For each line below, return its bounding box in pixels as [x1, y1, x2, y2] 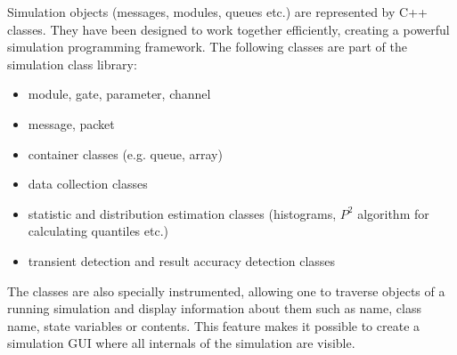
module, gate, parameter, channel [28, 85, 211, 103]
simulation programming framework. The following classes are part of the [7, 37, 407, 56]
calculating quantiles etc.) [28, 222, 168, 240]
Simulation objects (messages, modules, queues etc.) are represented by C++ [7, 3, 428, 20]
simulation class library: [7, 54, 137, 73]
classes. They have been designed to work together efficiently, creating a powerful [7, 20, 450, 38]
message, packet [28, 114, 115, 133]
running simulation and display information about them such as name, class [7, 299, 421, 318]
